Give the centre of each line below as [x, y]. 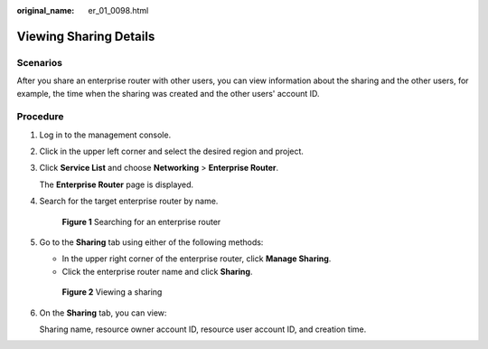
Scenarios [40, 62]
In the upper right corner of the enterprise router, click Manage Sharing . [197, 259]
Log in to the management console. [105, 135]
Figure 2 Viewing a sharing [112, 292]
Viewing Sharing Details [86, 36]
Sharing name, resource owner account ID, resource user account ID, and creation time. [203, 329]
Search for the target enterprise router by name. [129, 201]
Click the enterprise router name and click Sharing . [157, 271]
